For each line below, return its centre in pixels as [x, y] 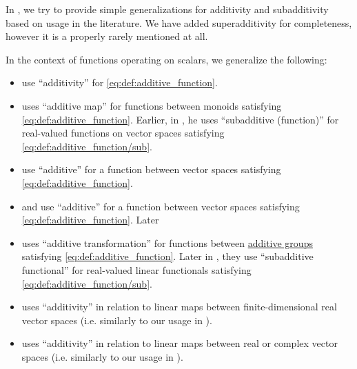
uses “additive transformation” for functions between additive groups [167, 242]
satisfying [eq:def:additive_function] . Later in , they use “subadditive [167, 256]
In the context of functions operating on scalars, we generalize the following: [166, 59]
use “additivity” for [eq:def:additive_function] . [120, 82]
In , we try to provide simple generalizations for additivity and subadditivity [167, 9]
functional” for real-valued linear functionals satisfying [136, 269]
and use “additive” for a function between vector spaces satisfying [161, 206]
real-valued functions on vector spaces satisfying [123, 133]
